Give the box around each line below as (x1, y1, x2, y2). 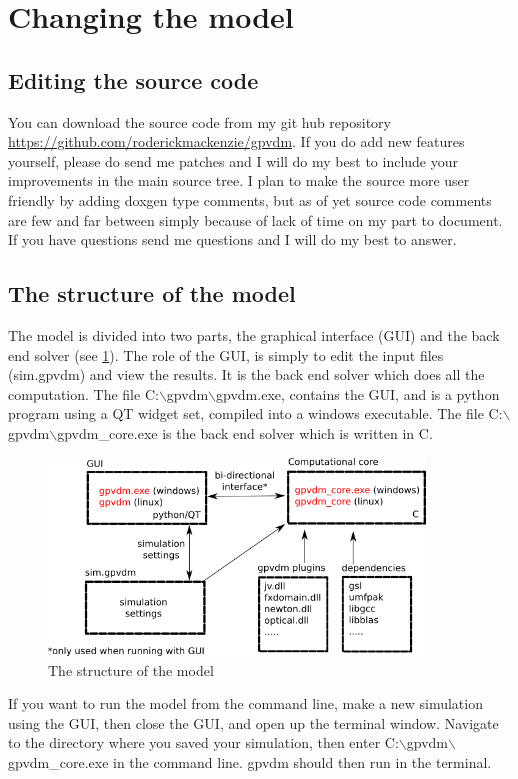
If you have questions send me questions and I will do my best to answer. (8, 229, 457, 250)
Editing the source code (8, 64, 259, 95)
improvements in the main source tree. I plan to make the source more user (8, 170, 470, 191)
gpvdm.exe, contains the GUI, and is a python (216, 383, 500, 404)
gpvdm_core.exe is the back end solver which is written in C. (57, 422, 433, 443)
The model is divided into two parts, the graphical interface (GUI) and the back (8, 324, 500, 345)
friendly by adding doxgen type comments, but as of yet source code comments (8, 189, 492, 210)
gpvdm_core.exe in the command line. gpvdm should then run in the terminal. (8, 751, 492, 772)
